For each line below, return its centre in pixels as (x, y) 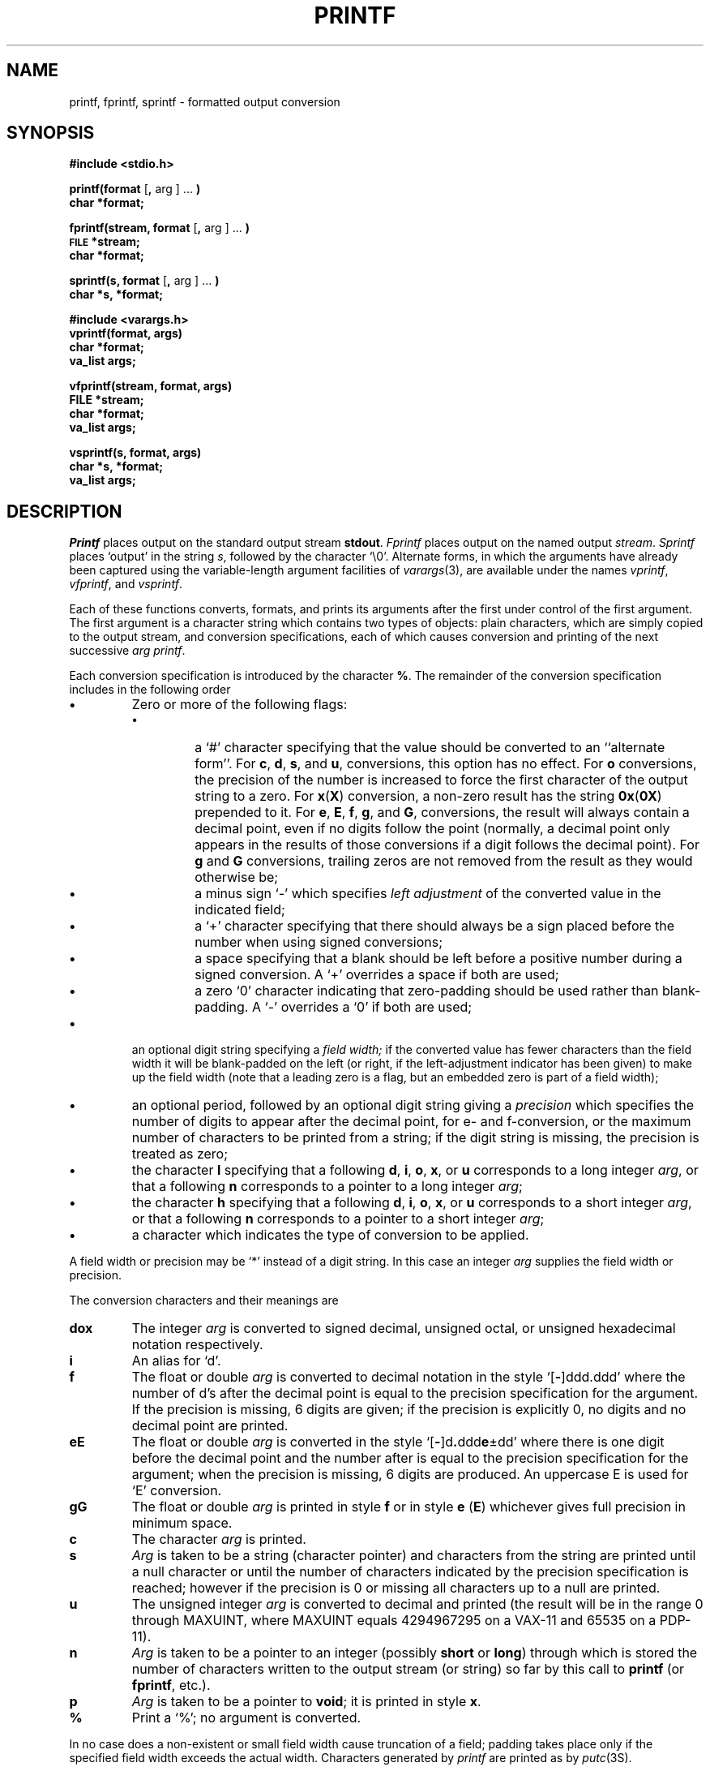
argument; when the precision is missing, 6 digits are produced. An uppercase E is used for (410, 1475)
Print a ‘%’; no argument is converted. (246, 1718)
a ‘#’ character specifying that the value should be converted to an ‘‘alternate (430, 748)
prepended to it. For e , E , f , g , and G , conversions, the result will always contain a (442, 813)
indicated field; (240, 910)
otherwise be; (237, 877)
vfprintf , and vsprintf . (126, 584)
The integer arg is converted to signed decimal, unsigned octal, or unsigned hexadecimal (404, 1328)
